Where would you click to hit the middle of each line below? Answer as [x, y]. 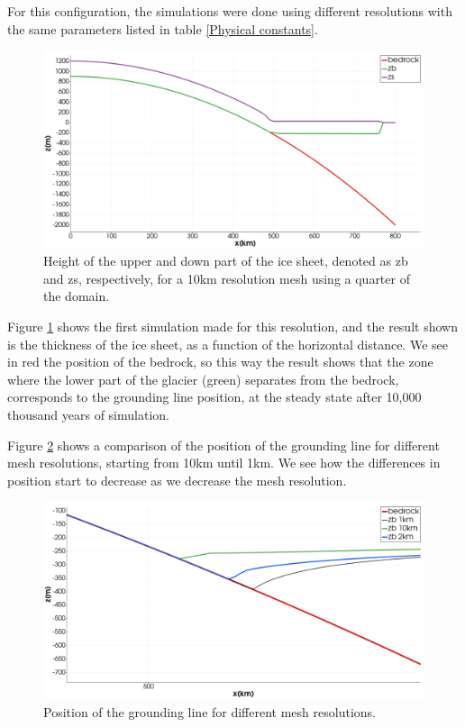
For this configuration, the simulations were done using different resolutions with [230, 11]
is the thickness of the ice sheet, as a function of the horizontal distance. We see [228, 344]
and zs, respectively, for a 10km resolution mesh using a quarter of [227, 278]
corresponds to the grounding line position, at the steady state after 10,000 [214, 397]
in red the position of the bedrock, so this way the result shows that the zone [220, 362]
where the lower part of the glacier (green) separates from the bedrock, [203, 379]
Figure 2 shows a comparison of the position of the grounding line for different [223, 445]
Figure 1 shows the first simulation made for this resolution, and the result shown [232, 327]
